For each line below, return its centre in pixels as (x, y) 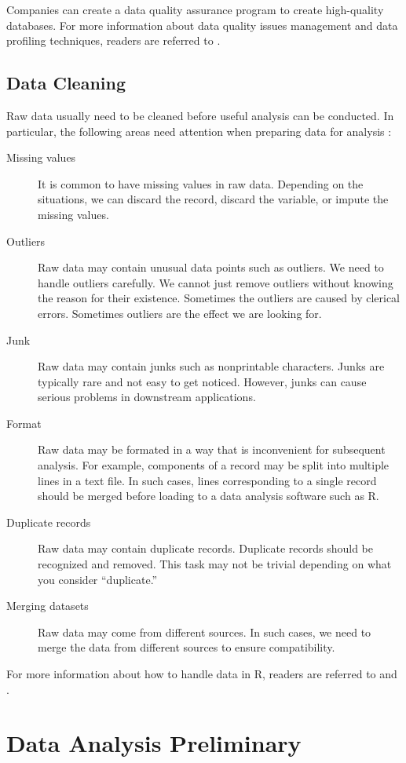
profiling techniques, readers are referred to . (113, 40)
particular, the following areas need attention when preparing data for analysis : (199, 131)
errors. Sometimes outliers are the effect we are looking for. (180, 313)
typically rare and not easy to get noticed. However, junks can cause (202, 381)
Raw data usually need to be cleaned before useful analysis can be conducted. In (200, 115)
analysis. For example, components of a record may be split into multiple (214, 465)
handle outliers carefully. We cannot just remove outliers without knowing (216, 282)
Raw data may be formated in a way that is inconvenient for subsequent (212, 449)
